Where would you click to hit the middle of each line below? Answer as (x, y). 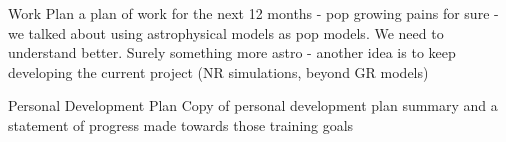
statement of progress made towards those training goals (181, 124)
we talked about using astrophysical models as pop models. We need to (226, 32)
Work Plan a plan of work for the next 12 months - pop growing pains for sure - (253, 13)
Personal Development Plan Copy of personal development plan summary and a (253, 105)
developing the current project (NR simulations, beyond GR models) (218, 71)
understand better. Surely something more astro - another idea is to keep (232, 52)
